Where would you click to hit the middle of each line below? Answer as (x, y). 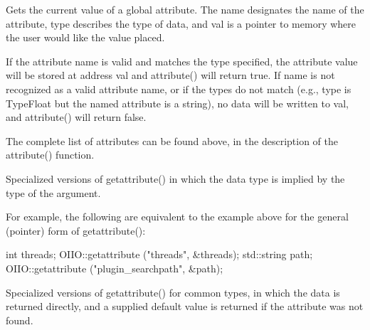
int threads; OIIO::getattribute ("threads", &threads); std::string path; (159, 254)
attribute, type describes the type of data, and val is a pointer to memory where (181, 23)
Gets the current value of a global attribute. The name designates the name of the (185, 9)
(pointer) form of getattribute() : (76, 230)
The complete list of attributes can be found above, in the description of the (172, 140)
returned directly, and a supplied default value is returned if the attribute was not (185, 306)
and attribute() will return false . (76, 117)
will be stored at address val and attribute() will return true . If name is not (170, 75)
